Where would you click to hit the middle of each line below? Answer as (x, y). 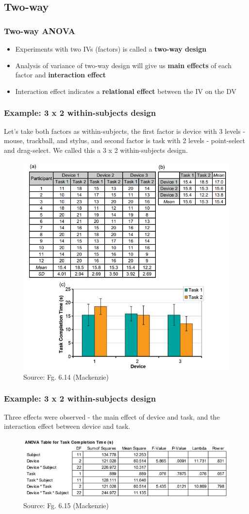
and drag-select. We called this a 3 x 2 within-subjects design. (96, 150)
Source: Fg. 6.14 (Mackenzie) (66, 376)
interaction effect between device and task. (67, 426)
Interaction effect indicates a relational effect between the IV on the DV (126, 91)
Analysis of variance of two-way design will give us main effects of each (123, 65)
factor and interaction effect (60, 75)
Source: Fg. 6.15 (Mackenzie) (66, 505)
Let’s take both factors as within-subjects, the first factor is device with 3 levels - (125, 131)
